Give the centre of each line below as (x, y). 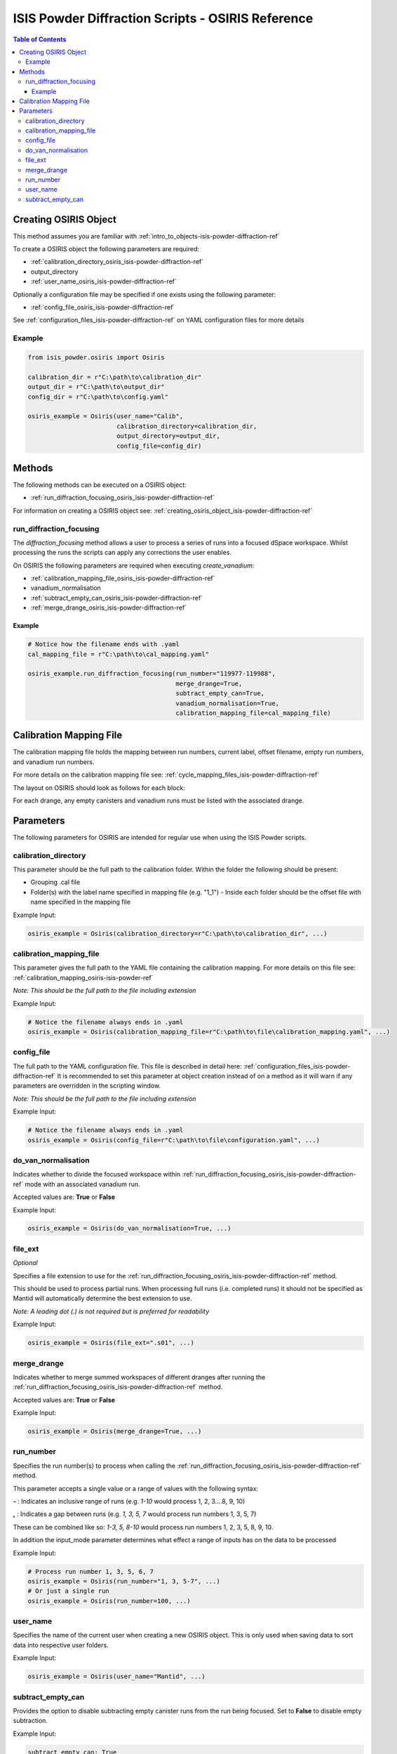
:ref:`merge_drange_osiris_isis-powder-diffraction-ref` (109, 608)
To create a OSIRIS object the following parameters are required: (106, 249)
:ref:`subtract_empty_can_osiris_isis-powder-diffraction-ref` (117, 598)
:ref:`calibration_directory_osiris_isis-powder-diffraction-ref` (117, 262)
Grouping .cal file (55, 882)
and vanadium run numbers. (54, 762)
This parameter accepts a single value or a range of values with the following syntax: (136, 1488)
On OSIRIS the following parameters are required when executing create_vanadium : (134, 565)
